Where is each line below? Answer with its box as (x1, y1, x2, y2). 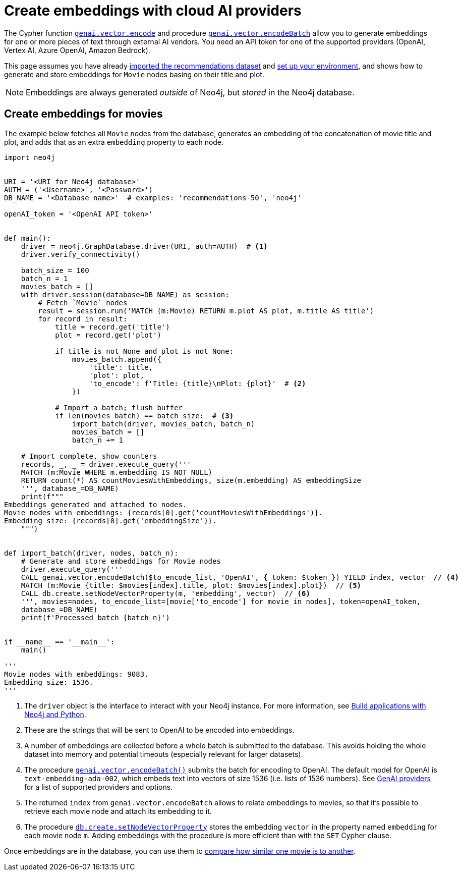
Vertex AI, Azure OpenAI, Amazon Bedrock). (4, 45, 150, 54)
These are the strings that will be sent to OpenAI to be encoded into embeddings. (24, 725, 295, 734)
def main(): (4, 234, 51, 242)
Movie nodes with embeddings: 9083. (4, 670, 149, 678)
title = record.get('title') (55, 322, 170, 331)
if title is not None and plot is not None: (55, 347, 234, 355)
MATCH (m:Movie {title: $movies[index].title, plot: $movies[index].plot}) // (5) (21, 581, 362, 589)
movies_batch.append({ (72, 355, 161, 363)
